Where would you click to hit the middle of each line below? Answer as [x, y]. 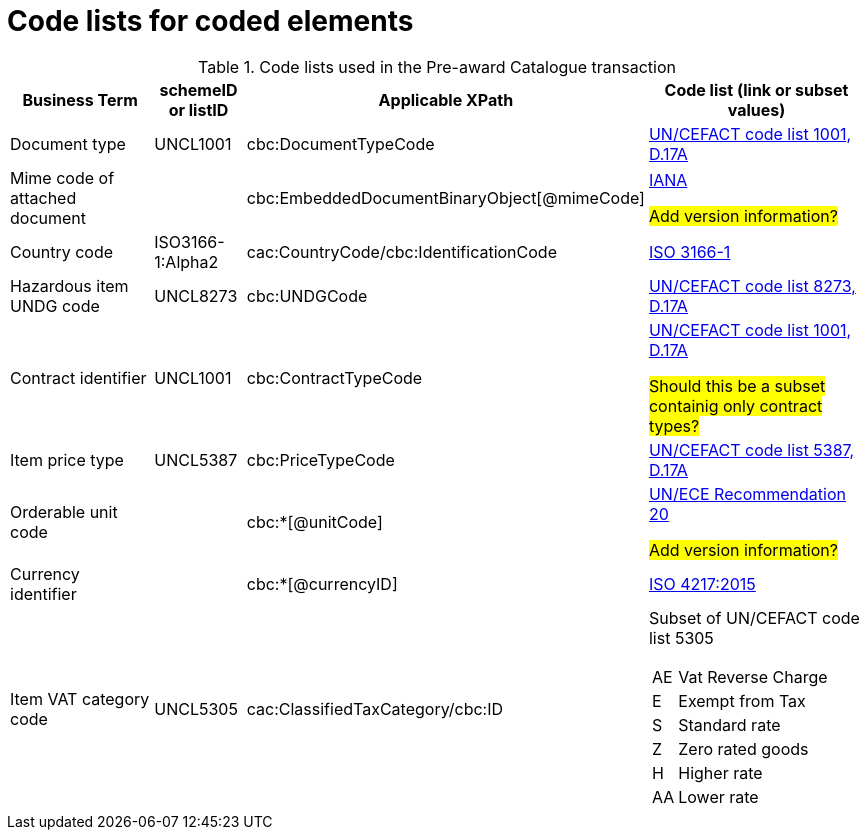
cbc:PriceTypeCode [320, 459]
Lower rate [718, 796]
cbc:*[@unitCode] [314, 521]
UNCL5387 [196, 459]
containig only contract [735, 405]
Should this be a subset [737, 385]
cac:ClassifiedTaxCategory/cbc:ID [375, 708]
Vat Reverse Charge [753, 676]
